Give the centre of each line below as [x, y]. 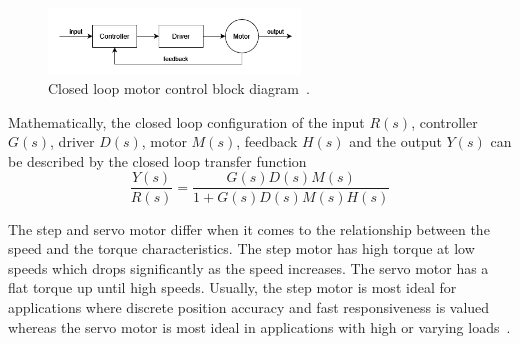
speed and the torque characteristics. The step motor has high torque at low [241, 248]
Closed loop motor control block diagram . [179, 88]
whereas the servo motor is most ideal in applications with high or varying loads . [259, 326]
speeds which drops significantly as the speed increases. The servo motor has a [248, 267]
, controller [444, 121]
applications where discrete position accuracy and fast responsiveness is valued [249, 306]
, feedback [267, 141]
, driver [72, 141]
